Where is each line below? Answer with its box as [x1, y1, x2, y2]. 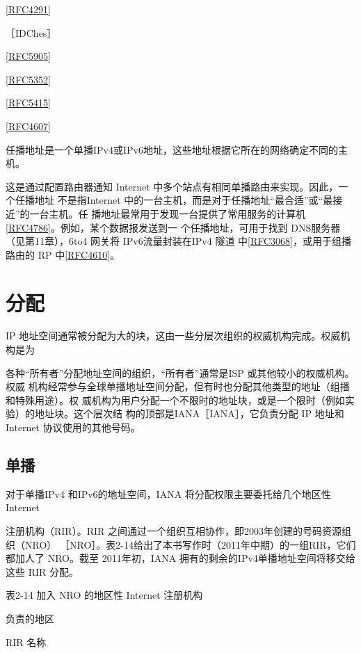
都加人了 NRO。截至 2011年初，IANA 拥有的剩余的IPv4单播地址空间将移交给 [6, 551, 355, 565]
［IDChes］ [6, 25, 57, 40]
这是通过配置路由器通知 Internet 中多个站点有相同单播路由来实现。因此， [6, 179, 339, 193]
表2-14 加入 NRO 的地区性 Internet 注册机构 [6, 588, 203, 602]
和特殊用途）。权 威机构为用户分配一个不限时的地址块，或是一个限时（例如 [6, 392, 345, 407]
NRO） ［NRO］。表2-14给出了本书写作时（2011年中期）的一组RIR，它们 [24, 537, 356, 551]
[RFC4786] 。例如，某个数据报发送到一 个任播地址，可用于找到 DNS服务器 [6, 220, 341, 234]
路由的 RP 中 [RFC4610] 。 [6, 247, 120, 261]
